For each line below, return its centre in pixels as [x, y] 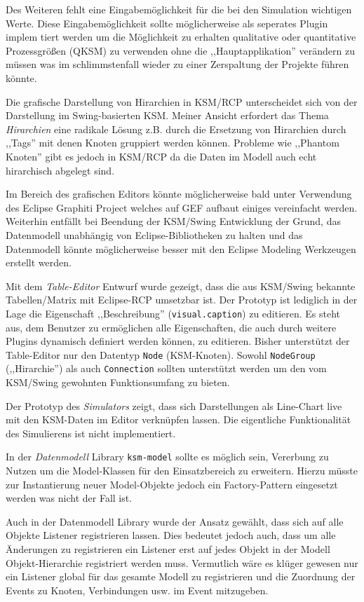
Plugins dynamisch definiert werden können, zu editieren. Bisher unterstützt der [178, 341]
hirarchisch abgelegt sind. [60, 170]
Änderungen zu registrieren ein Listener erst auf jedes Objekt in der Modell [168, 549]
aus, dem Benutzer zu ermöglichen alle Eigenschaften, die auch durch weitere [171, 327]
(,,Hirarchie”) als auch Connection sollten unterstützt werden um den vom [166, 368]
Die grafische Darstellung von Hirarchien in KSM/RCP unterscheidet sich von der [182, 101]
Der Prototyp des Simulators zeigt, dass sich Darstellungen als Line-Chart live [174, 405]
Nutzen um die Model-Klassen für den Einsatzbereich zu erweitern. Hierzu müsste [182, 471]
